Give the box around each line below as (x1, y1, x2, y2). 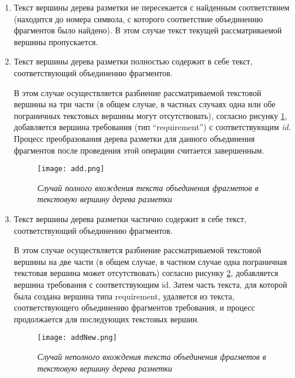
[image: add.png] (37, 165, 105, 173)
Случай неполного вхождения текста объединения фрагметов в (37, 350, 266, 362)
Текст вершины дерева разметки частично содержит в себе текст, (13, 212, 246, 224)
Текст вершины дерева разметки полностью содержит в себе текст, (13, 55, 253, 67)
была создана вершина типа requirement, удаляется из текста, (13, 290, 235, 302)
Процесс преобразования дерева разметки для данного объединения (13, 132, 255, 144)
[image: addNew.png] (37, 333, 117, 342)
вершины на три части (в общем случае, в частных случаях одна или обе (13, 98, 276, 110)
